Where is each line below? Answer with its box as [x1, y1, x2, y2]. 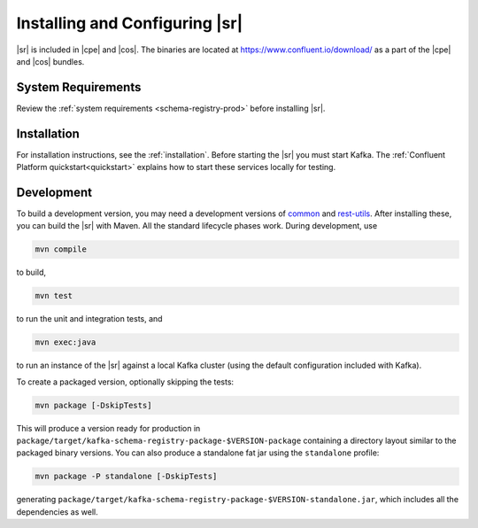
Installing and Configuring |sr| [16, 13, 243, 33]
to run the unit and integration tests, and [16, 314, 163, 324]
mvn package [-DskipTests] [35, 400, 152, 410]
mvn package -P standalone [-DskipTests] [35, 471, 218, 482]
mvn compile [35, 245, 88, 254]
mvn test [35, 291, 73, 301]
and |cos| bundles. [16, 56, 85, 66]
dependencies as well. [16, 506, 98, 517]
